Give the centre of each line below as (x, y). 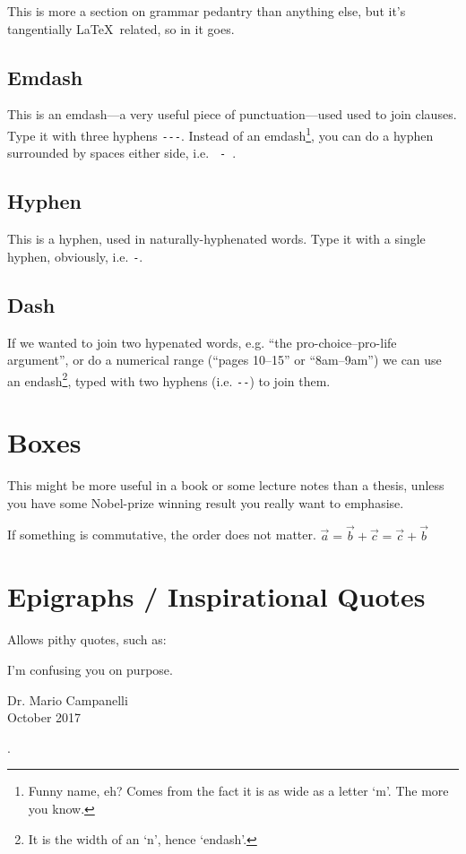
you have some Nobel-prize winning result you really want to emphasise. (206, 502)
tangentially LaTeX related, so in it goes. (121, 28)
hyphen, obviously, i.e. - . (75, 256)
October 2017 (44, 717)
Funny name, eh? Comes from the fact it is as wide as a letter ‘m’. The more (238, 791)
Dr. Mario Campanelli (68, 699)
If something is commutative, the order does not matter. (162, 535)
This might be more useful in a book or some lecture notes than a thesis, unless (226, 485)
